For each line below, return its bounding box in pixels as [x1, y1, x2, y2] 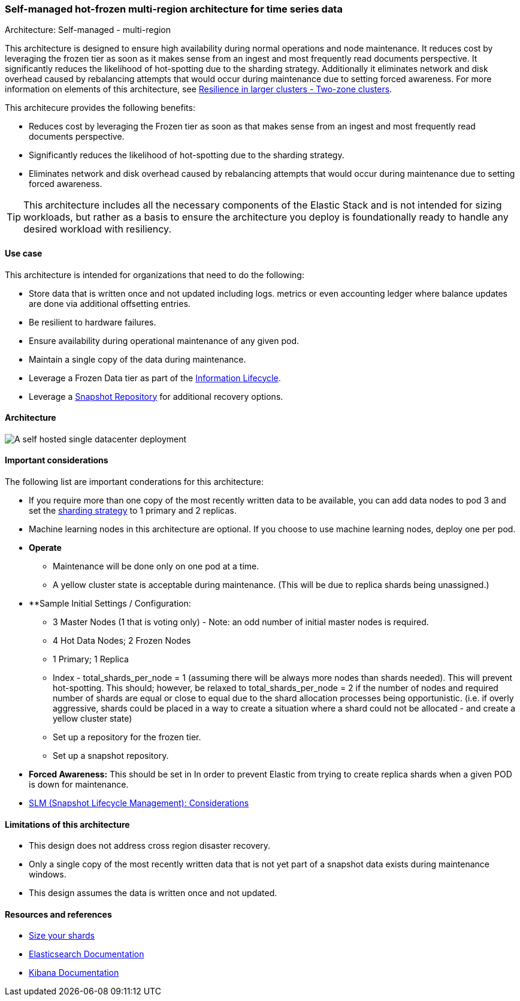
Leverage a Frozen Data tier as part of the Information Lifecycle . [29, 372, 281, 383]
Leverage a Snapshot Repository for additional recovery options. [29, 391, 283, 402]
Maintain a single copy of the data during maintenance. [29, 354, 246, 364]
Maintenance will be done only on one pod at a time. [53, 561, 259, 572]
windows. [29, 869, 66, 880]
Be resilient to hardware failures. [29, 316, 156, 327]
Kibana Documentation [29, 967, 119, 978]
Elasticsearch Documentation [29, 949, 144, 960]
